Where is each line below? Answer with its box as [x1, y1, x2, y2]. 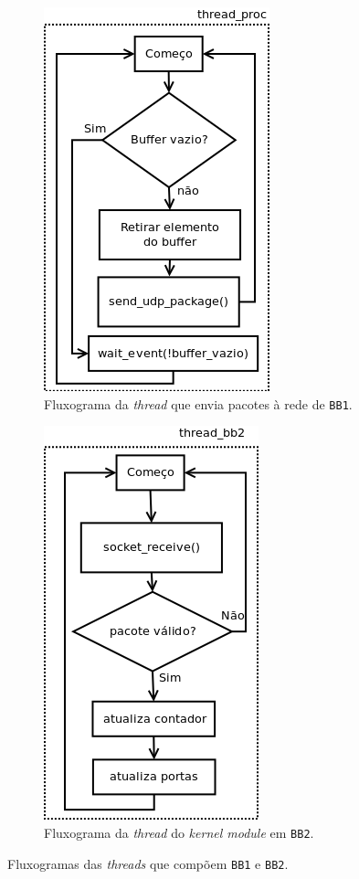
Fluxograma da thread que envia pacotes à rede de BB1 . [44, 394, 353, 413]
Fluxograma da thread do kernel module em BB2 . [44, 822, 314, 842]
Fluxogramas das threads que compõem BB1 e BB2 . [7, 853, 289, 873]
